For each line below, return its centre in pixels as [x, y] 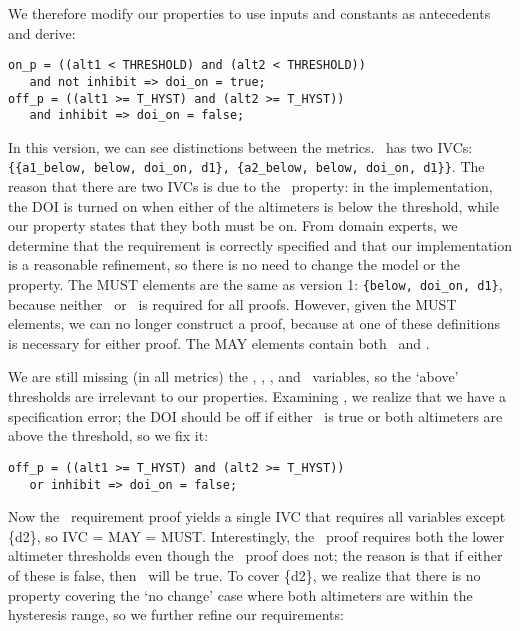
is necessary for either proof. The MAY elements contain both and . [219, 342]
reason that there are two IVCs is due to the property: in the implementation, [250, 186]
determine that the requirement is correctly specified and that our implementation [260, 244]
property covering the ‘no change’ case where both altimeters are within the [240, 594]
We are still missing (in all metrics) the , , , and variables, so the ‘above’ [233, 376]
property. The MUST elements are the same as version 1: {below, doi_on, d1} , [255, 284]
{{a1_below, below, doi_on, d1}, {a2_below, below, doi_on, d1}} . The [246, 166]
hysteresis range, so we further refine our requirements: [176, 614]
